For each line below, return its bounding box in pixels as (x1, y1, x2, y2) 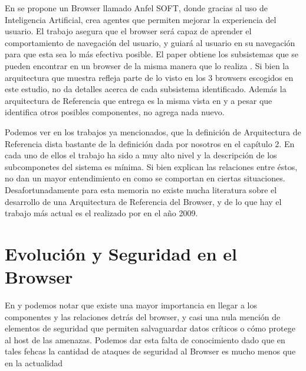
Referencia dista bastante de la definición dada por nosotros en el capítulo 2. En (5, 137, 295, 149)
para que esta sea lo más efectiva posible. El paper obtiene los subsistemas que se (5, 48, 298, 60)
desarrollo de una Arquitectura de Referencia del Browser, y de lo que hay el (5, 195, 282, 207)
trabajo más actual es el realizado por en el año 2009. (5, 207, 198, 219)
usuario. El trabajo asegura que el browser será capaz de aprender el (5, 25, 252, 37)
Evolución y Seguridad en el (5, 241, 237, 265)
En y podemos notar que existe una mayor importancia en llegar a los (5, 299, 257, 311)
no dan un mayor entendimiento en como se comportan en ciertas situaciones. (5, 172, 285, 184)
